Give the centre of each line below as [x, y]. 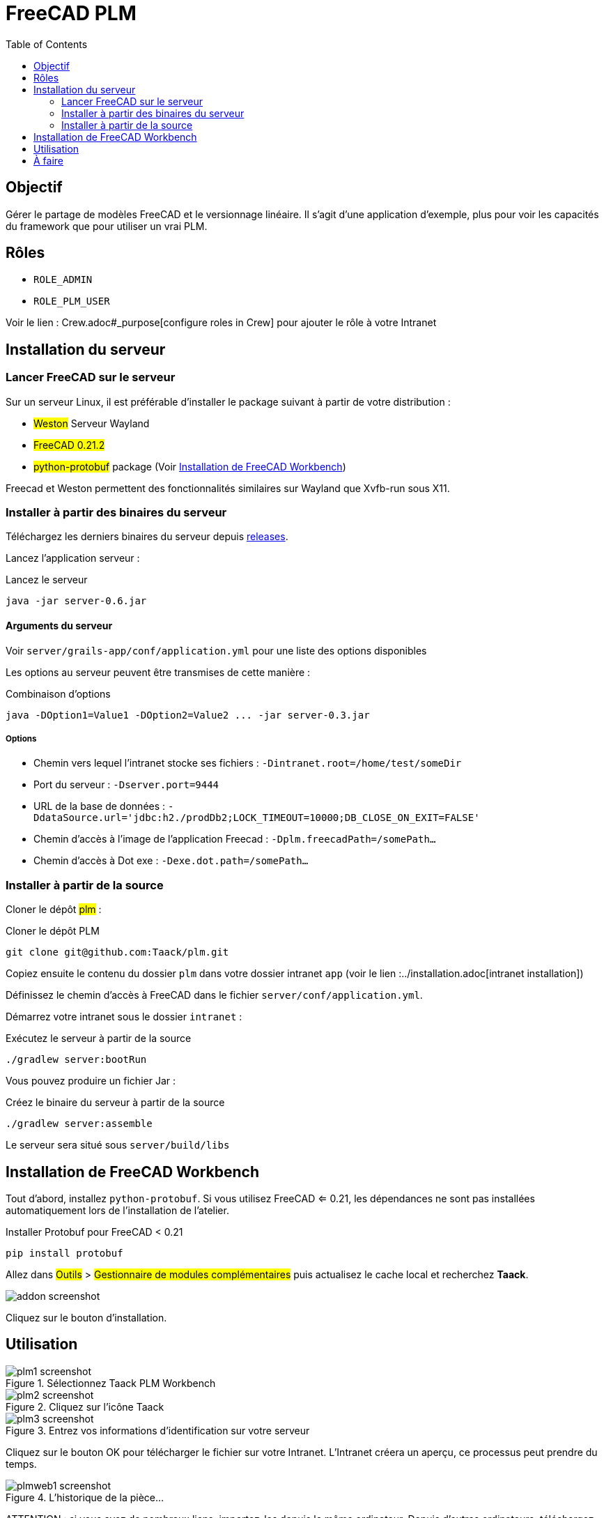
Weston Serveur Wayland [92, 423]
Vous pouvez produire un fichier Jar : [91, 1081]
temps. [21, 1464]
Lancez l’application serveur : [73, 558]
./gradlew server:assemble [79, 1124]
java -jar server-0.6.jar [76, 601]
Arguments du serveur [59, 626]
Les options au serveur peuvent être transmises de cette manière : [158, 672]
